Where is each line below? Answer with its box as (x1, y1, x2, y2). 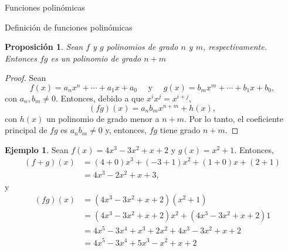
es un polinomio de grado (50, 52, 141, 64)
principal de (5, 124, 48, 136)
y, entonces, (105, 124, 147, 136)
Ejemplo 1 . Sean (5, 143, 69, 155)
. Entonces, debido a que (56, 91, 144, 104)
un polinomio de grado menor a (46, 112, 160, 124)
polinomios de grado (106, 40, 178, 53)
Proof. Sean (5, 72, 46, 84)
